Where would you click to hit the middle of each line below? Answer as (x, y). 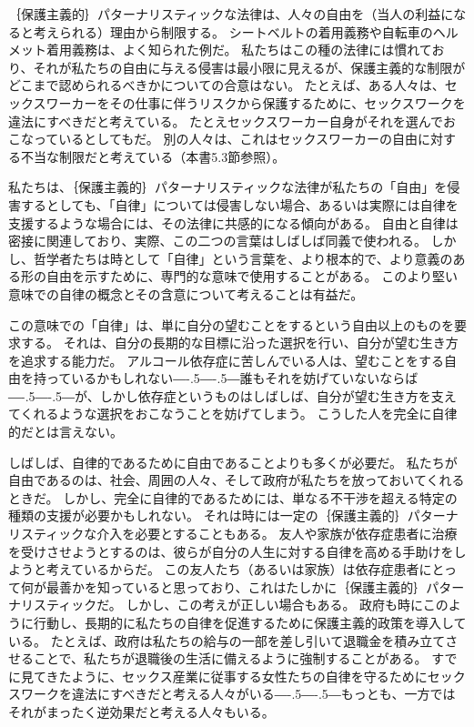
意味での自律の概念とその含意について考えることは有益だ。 (186, 293)
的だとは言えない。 (66, 432)
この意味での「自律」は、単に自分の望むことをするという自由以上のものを (231, 324)
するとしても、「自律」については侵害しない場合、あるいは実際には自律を (239, 204)
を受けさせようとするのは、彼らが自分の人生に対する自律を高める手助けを (231, 551)
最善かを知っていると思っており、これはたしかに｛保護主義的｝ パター (255, 586)
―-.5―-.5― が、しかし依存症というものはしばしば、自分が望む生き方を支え (232, 395)
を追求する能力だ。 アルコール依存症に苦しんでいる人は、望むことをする (227, 360)
